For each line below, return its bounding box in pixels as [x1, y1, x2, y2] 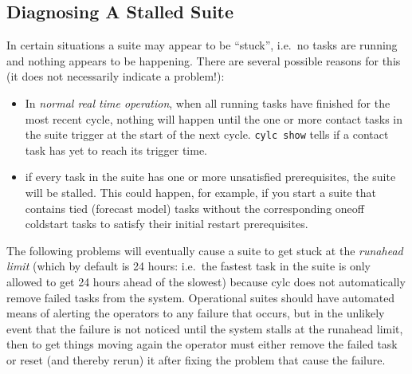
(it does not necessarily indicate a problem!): [6, 68, 225, 85]
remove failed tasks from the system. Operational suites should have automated [6, 289, 395, 305]
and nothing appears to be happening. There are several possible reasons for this [6, 52, 401, 69]
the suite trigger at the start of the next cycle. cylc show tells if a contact [25, 126, 389, 143]
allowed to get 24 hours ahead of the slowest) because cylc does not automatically [6, 273, 406, 289]
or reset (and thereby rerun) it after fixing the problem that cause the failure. [6, 351, 386, 368]
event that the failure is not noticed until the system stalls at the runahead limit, [6, 320, 403, 337]
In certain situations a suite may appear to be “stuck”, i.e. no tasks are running [6, 37, 398, 53]
